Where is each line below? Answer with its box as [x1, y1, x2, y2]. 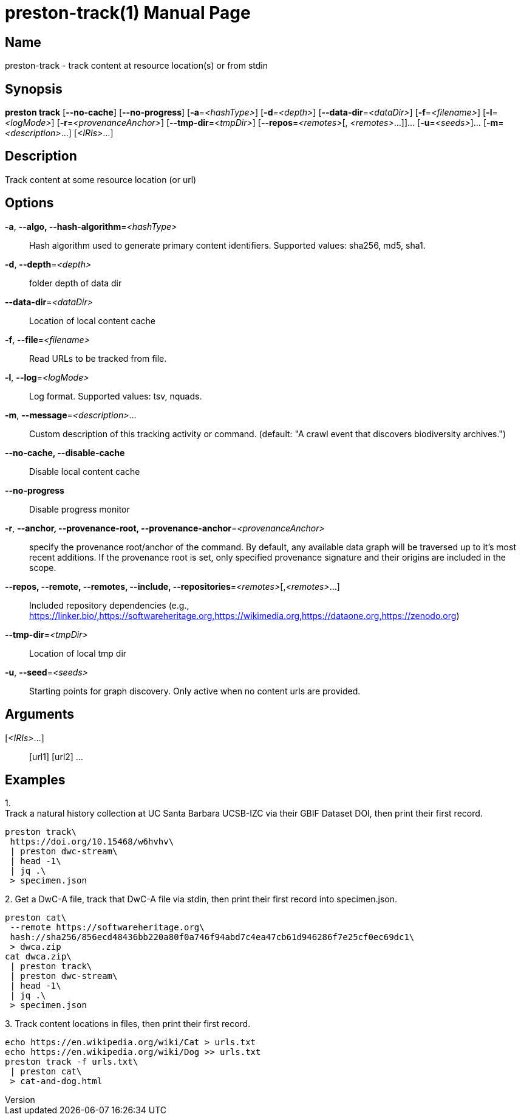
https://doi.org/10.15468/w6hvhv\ [10, 837, 174, 847]
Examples [5, 772, 66, 787]
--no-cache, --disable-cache [5, 447, 125, 458]
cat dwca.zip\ [5, 952, 72, 962]
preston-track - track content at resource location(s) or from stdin [5, 60, 268, 71]
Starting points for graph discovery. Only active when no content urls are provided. [29, 685, 361, 696]
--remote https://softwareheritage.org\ [10, 922, 205, 933]
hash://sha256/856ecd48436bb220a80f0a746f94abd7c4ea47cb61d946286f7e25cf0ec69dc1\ [10, 932, 415, 942]
